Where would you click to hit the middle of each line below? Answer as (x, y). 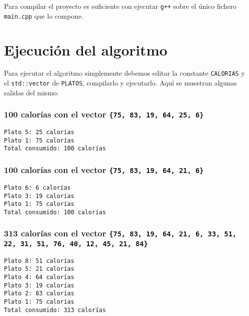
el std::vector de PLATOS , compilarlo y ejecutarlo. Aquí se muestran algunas (121, 83)
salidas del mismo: (31, 92)
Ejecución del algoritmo (86, 49)
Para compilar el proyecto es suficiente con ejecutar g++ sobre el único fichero (120, 6)
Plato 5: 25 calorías (39, 132)
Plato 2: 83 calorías (39, 294)
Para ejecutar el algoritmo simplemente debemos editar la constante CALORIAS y (124, 73)
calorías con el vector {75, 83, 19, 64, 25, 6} (112, 114)
